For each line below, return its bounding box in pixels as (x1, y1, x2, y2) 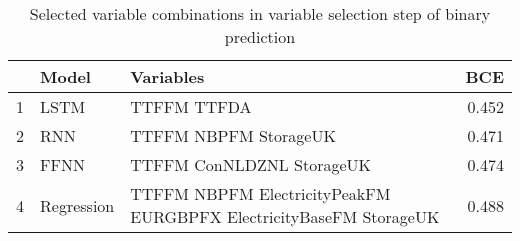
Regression (40, 193, 115, 217)
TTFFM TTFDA (130, 95, 252, 118)
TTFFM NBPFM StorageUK (130, 124, 336, 147)
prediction (224, 25, 296, 48)
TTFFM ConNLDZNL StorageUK (130, 153, 371, 176)
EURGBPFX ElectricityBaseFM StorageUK (130, 205, 440, 228)
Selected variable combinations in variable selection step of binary (29, 2, 491, 25)
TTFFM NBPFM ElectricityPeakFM (130, 182, 391, 205)
